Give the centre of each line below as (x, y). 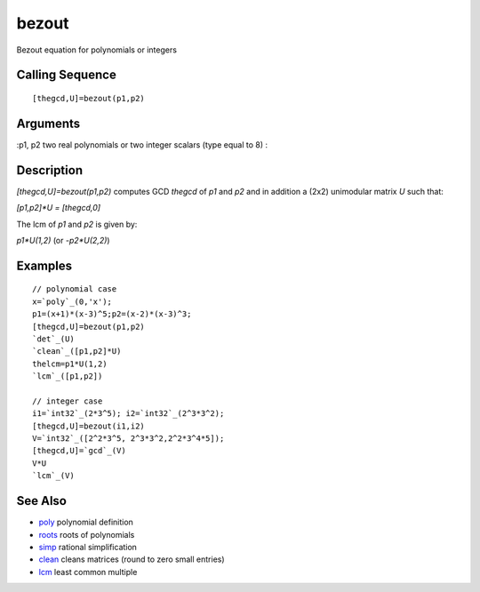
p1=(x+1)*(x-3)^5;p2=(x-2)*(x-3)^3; (112, 314)
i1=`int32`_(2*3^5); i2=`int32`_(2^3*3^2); (128, 414)
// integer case (68, 401)
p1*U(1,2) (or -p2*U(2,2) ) (63, 240)
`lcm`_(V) (53, 476)
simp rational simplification (88, 547)
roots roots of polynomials (87, 534)
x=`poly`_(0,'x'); (72, 301)
